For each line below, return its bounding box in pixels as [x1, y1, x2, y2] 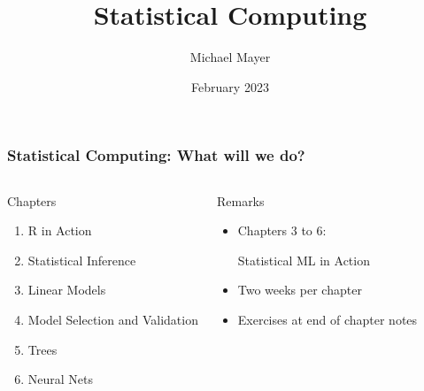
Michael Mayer [189, 48, 271, 66]
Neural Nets [27, 370, 94, 388]
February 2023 [191, 77, 269, 96]
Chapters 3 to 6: [237, 221, 327, 240]
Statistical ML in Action [237, 250, 370, 269]
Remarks [216, 191, 265, 210]
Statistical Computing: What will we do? [7, 144, 305, 166]
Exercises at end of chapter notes [237, 310, 418, 328]
